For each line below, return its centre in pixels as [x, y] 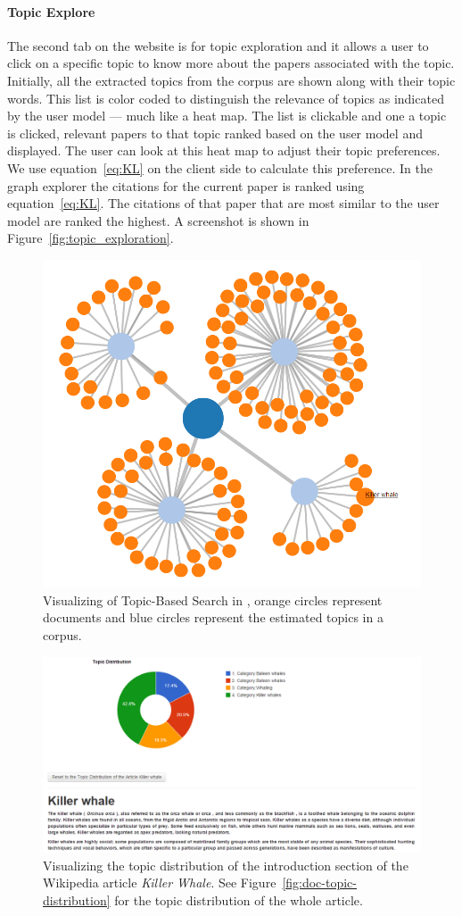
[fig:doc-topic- [319, 883]
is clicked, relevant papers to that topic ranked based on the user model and [215, 133]
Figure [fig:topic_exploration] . [91, 238]
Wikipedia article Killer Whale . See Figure [160, 883]
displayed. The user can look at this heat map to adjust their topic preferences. [224, 150]
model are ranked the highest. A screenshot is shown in [158, 220]
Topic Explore [51, 11]
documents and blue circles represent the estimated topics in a [213, 617]
